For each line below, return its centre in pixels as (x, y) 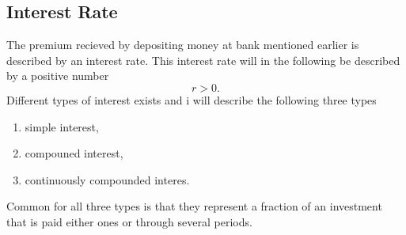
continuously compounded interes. (107, 179)
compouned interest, (74, 153)
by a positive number (58, 76)
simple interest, (62, 126)
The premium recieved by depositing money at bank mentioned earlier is (183, 45)
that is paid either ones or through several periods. (129, 221)
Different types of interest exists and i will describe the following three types (192, 99)
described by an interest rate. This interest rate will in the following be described (203, 60)
